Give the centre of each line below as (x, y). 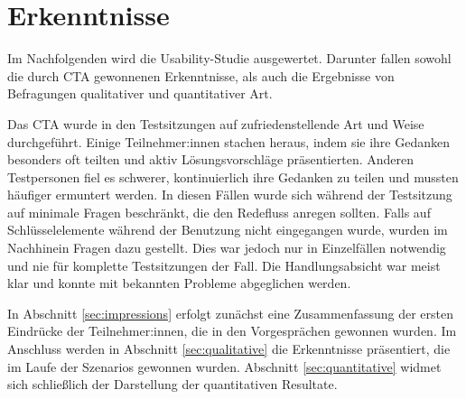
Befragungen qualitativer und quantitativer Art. (140, 93)
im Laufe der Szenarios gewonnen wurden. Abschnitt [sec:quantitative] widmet (224, 366)
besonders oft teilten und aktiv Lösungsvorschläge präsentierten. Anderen (211, 159)
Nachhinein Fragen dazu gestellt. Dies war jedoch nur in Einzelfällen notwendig (227, 248)
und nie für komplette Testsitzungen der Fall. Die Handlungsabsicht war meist (224, 265)
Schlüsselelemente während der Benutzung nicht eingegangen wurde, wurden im (228, 230)
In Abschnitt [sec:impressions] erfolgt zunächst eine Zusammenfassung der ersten (231, 313)
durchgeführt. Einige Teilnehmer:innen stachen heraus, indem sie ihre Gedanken (228, 141)
